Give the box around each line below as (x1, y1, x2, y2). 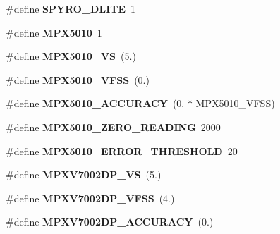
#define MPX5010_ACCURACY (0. (6, 96, 185, 111)
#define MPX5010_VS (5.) (6, 49, 136, 63)
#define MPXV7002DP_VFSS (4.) (6, 190, 175, 205)
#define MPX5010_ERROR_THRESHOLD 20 (6, 143, 238, 158)
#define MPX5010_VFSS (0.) (6, 72, 150, 87)
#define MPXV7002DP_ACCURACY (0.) (6, 214, 214, 229)
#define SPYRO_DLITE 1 (6, 1, 136, 16)
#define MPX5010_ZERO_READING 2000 (6, 119, 221, 134)
